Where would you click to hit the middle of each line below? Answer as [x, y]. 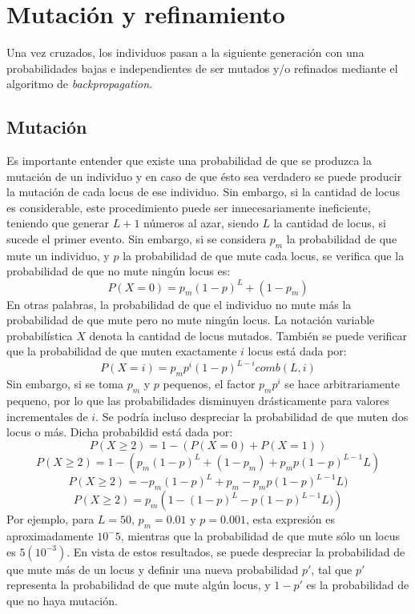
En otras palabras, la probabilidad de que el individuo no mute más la [179, 304]
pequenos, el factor [209, 384]
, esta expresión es [290, 519]
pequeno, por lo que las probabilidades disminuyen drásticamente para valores [198, 401]
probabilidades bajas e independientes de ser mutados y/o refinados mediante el [202, 68]
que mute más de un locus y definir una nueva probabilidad [153, 569]
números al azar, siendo [201, 223]
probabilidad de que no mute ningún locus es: [119, 271]
